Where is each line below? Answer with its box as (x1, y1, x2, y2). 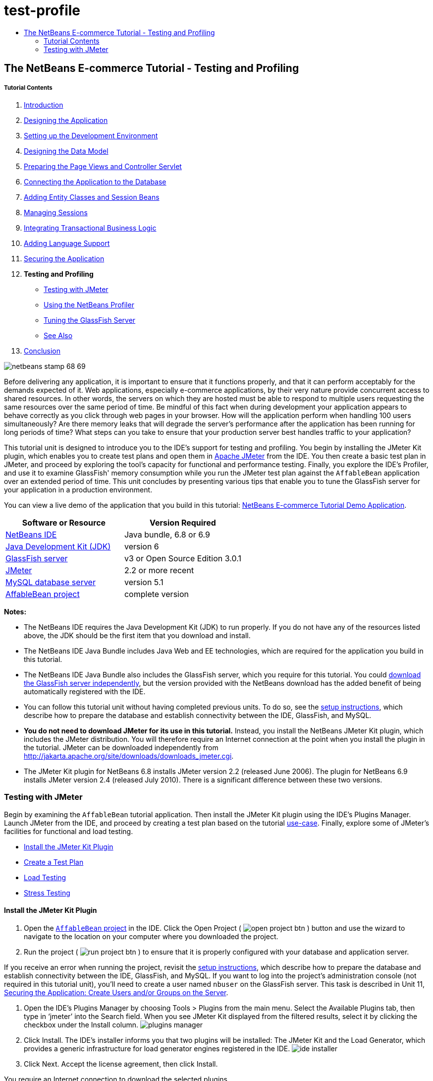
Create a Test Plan (24, 857, 84, 866)
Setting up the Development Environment (24, 131, 158, 140)
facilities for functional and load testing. (4, 827, 133, 836)
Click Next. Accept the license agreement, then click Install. (24, 1059, 218, 1068)
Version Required (150, 517, 216, 528)
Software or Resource (22, 517, 106, 528)
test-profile (4, 2, 80, 19)
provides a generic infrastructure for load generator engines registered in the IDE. (24, 1044, 290, 1053)
